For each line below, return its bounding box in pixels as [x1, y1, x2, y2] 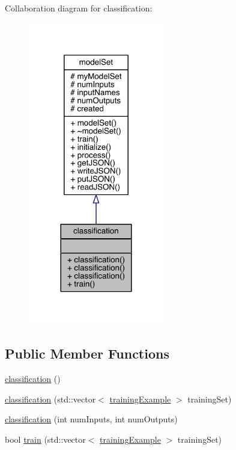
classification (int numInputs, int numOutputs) [5, 413, 178, 425]
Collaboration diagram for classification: [5, 2, 153, 14]
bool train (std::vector [5, 433, 86, 445]
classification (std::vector [5, 392, 96, 405]
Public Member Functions [5, 344, 169, 363]
